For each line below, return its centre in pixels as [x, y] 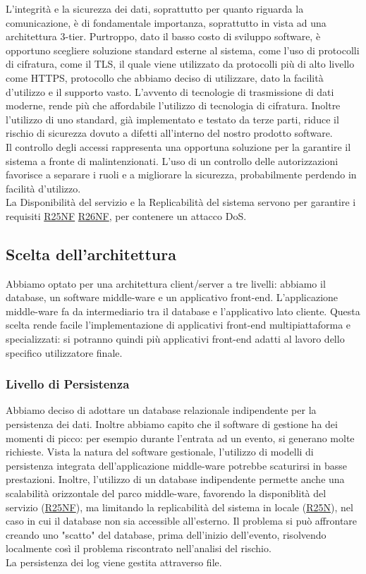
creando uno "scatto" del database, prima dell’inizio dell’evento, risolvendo [166, 534]
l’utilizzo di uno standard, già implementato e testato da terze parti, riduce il [172, 119]
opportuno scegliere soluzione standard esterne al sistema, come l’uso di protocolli [183, 50]
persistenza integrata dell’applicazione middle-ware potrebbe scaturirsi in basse [177, 465]
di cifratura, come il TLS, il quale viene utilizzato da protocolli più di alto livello [180, 64]
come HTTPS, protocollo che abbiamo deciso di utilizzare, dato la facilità [165, 77]
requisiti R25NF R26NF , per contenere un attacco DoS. [126, 215]
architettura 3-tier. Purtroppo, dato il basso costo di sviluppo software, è [163, 36]
